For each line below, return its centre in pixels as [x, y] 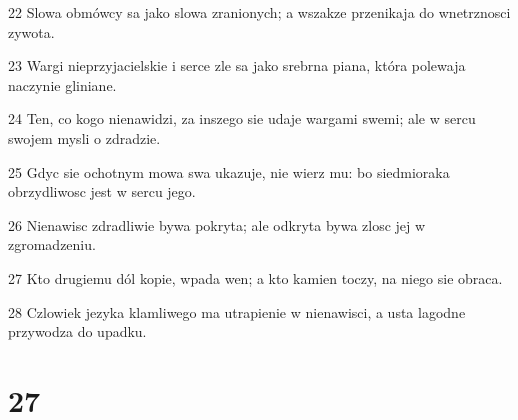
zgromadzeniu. [52, 244]
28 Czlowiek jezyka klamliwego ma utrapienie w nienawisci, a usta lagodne [237, 311]
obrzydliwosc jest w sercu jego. [102, 191]
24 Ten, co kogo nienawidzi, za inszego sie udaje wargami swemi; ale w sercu [242, 118]
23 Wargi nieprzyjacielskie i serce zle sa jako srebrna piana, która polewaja [237, 65]
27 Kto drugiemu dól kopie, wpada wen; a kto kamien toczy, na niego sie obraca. [255, 277]
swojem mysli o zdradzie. [84, 137]
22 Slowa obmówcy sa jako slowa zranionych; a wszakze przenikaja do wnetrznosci [259, 12]
